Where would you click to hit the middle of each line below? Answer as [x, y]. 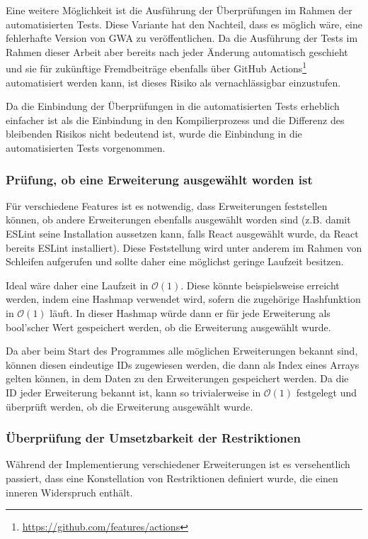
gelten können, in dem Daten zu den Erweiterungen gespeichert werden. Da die [177, 378]
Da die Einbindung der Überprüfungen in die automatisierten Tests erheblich [173, 106]
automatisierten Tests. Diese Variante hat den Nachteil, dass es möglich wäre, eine [184, 24]
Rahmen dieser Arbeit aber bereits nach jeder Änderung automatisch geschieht [177, 51]
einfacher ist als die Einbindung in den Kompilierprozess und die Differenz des [175, 120]
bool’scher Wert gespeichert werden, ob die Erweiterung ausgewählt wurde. [168, 327]
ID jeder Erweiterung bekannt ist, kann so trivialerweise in [133, 392]
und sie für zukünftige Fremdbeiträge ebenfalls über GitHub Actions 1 [156, 67]
